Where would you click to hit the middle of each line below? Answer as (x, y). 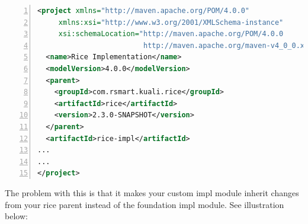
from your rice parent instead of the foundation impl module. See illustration (145, 204)
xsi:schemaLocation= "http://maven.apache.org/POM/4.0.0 (171, 34)
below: (16, 216)
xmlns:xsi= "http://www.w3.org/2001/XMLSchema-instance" (171, 22)
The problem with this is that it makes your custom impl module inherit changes (152, 192)
